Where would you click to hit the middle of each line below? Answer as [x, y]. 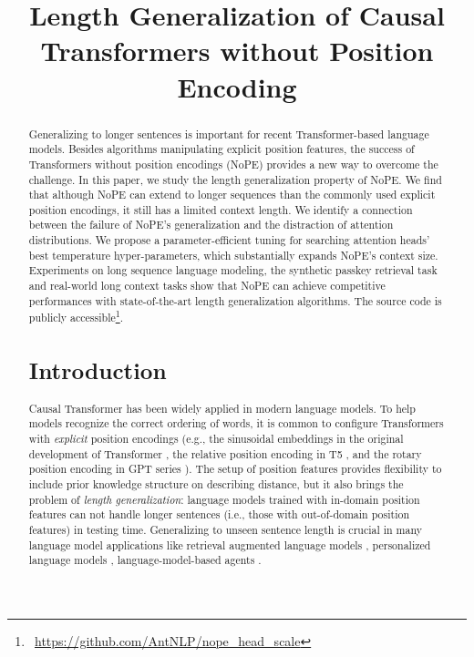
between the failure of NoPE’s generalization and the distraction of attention [211, 225]
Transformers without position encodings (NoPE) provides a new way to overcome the [233, 164]
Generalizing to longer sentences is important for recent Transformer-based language [229, 133]
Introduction [98, 370]
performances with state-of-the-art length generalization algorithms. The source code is [235, 300]
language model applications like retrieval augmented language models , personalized [230, 544]
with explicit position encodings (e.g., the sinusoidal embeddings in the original [216, 438]
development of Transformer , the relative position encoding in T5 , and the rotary [225, 453]
